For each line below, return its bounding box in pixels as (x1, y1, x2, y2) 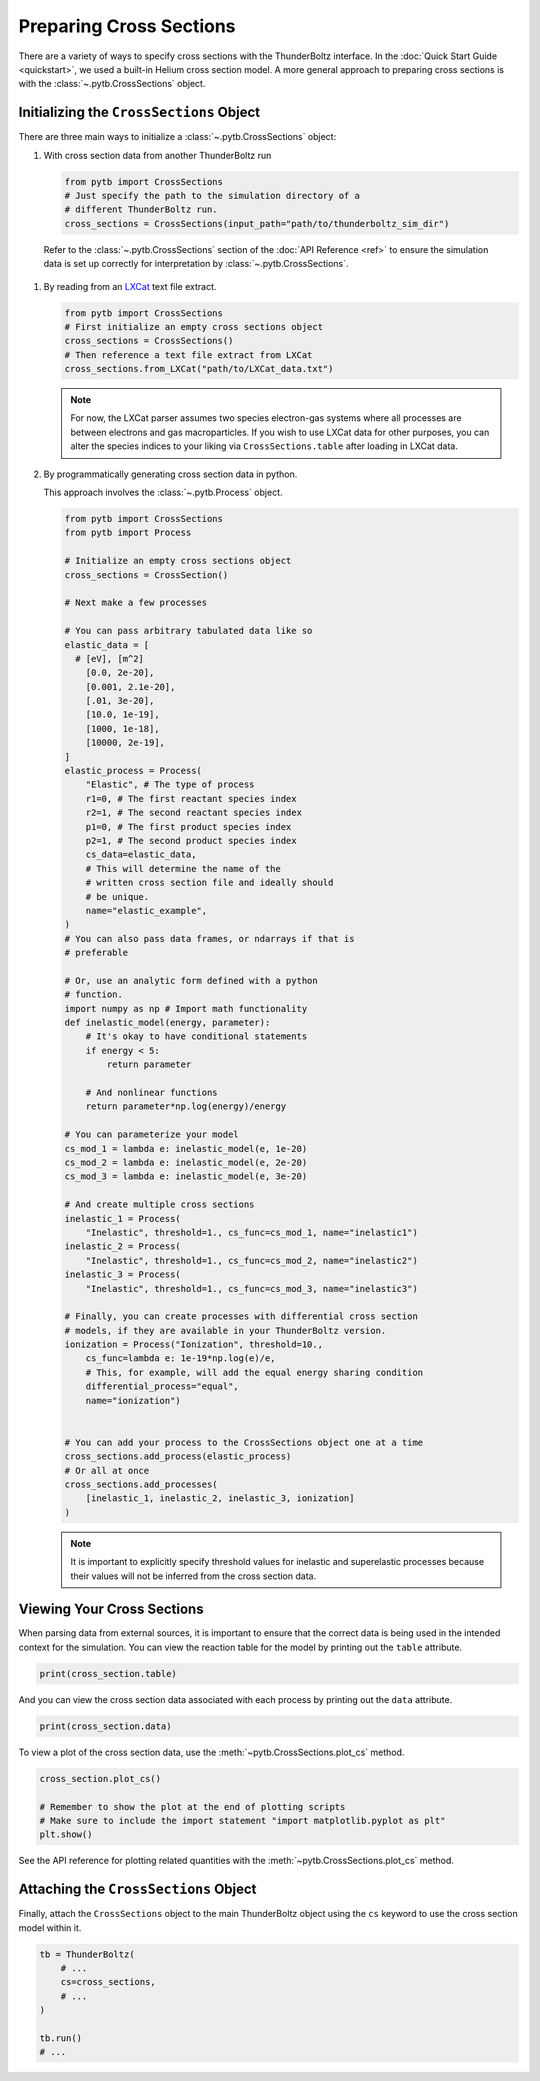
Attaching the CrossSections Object (18, 1881, 257, 1898)
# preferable (64, 947, 129, 959)
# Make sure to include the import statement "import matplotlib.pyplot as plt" (39, 1815, 446, 1826)
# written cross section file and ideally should (85, 877, 334, 889)
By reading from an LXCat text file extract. (43, 280, 217, 292)
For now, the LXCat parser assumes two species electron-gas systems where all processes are (70, 412, 462, 424)
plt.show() (39, 1829, 93, 1840)
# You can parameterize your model (64, 1129, 239, 1140)
